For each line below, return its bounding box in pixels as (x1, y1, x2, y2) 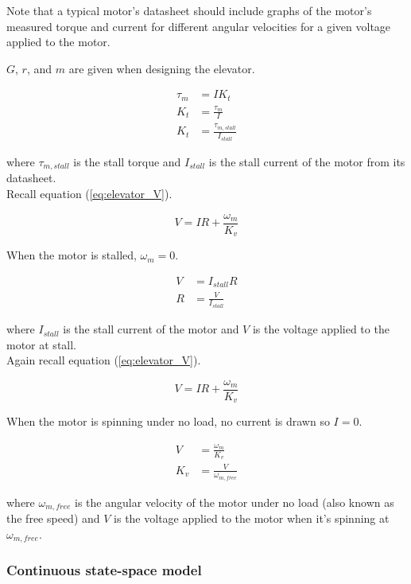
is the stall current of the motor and (63, 321, 239, 337)
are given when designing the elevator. (68, 60, 255, 76)
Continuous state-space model (6, 560, 202, 580)
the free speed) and (6, 510, 100, 527)
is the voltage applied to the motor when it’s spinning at (114, 510, 390, 527)
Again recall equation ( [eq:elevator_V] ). (6, 352, 201, 368)
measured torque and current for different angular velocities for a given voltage (6, 18, 391, 34)
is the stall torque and (73, 153, 181, 169)
